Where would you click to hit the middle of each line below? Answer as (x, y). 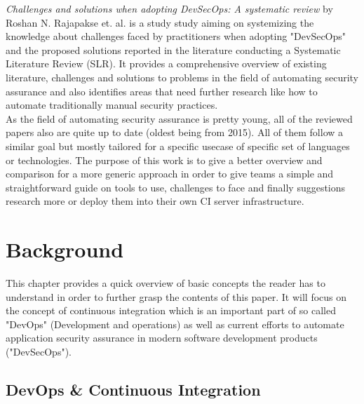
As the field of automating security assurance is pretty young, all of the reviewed (179, 118)
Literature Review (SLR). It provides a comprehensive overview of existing (166, 63)
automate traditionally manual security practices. (112, 105)
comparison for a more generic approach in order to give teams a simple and (170, 174)
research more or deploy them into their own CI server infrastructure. (155, 201)
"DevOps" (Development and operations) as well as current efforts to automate (175, 324)
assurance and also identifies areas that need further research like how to (162, 91)
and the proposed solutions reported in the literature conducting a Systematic (173, 49)
